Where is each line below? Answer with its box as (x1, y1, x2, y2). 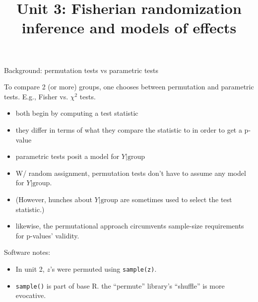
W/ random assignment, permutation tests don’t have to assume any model (15, 167, 246, 178)
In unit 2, (15, 263, 45, 274)
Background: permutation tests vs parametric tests (4, 65, 159, 75)
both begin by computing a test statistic (15, 108, 138, 118)
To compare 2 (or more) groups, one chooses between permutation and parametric (4, 81, 254, 92)
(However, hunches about (15, 194, 92, 204)
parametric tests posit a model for (15, 151, 120, 161)
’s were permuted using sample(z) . (50, 263, 157, 274)
